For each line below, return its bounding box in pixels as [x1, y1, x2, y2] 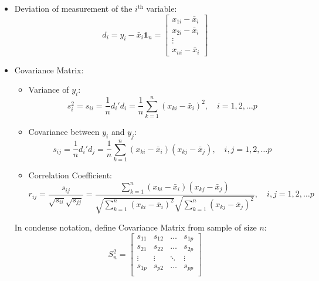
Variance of [28, 83, 69, 96]
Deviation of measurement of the [14, 2, 133, 14]
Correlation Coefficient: [28, 169, 113, 181]
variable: [146, 2, 177, 14]
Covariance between [28, 126, 100, 138]
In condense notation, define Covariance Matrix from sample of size [14, 221, 257, 233]
